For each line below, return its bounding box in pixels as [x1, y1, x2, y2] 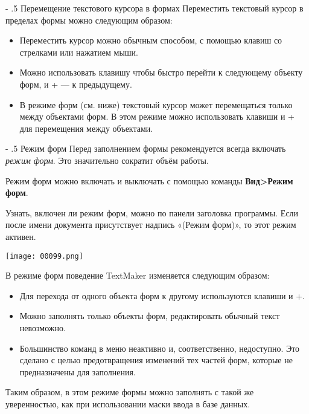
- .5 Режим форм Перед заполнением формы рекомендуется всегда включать [5, 142, 286, 155]
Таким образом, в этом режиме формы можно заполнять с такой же [5, 386, 254, 398]
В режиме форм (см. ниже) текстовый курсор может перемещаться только [19, 98, 293, 111]
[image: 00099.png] [5, 251, 83, 260]
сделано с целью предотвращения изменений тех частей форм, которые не [19, 354, 293, 366]
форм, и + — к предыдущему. [19, 77, 132, 90]
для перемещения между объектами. [19, 121, 153, 134]
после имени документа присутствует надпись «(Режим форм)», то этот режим [5, 218, 296, 231]
